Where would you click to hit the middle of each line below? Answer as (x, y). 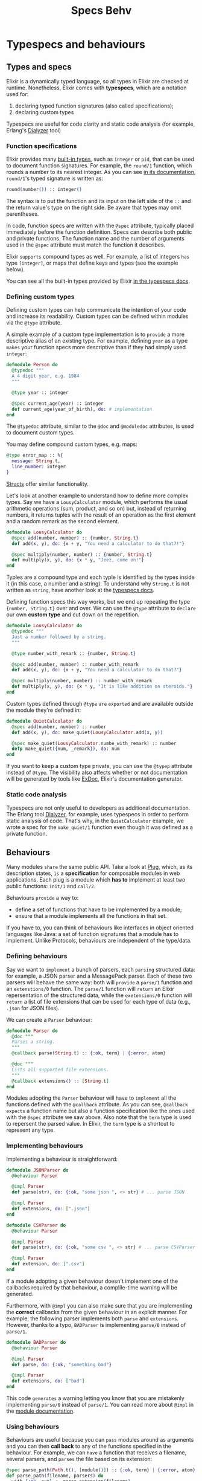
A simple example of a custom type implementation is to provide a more (96, 334)
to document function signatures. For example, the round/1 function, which (99, 166)
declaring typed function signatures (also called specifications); (94, 106)
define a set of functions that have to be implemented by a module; (98, 909)
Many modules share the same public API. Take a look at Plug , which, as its (99, 867)
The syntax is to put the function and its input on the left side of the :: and (99, 201)
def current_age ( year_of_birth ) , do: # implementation (82, 409)
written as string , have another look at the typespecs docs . (80, 590)
